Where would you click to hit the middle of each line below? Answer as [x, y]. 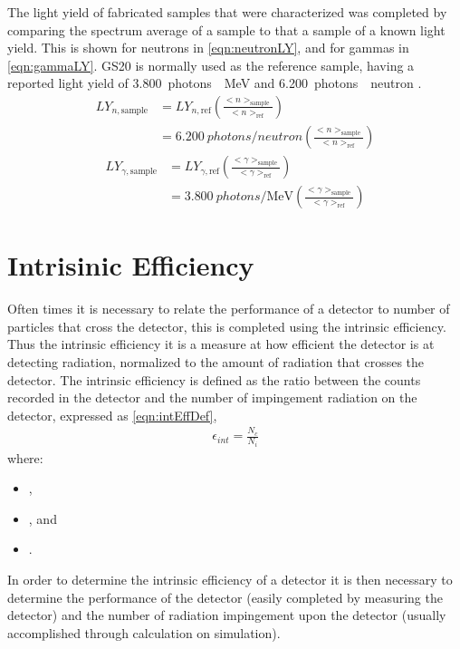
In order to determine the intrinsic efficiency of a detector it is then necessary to [230, 579]
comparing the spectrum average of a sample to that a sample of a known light [226, 29]
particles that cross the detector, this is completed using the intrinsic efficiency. [227, 326]
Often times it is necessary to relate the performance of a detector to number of [229, 309]
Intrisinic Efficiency [131, 265]
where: [25, 457]
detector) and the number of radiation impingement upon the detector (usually [227, 615]
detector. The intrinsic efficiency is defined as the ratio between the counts [214, 379]
